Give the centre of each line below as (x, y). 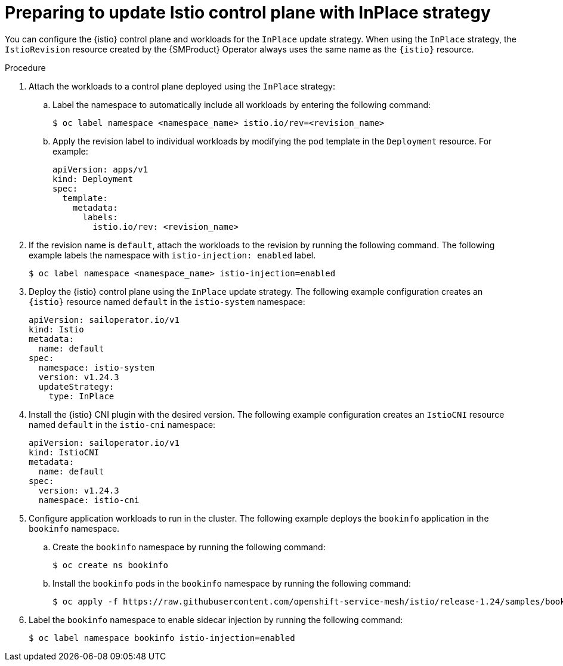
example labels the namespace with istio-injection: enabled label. (172, 255)
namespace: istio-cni (89, 500)
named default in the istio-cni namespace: (122, 424)
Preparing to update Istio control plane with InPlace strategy (248, 13)
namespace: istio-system (96, 367)
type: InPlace (81, 396)
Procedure (25, 67)
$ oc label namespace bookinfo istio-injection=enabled (162, 638)
